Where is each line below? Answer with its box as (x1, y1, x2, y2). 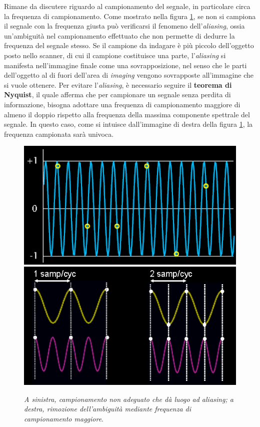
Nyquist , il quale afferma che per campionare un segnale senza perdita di (4, 89, 231, 100)
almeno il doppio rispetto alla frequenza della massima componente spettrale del (4, 109, 250, 119)
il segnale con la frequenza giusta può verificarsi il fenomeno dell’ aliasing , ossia (4, 21, 245, 31)
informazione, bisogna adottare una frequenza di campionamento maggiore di (4, 99, 240, 109)
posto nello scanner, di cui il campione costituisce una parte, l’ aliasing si (4, 50, 226, 60)
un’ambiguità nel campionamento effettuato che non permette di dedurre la (4, 30, 235, 41)
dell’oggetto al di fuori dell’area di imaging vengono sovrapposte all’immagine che (4, 70, 253, 80)
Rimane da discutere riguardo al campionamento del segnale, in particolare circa (4, 1, 250, 11)
